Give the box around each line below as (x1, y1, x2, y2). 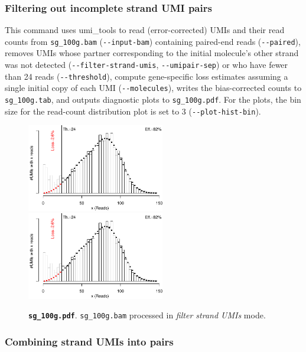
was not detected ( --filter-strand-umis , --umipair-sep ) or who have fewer (5, 58, 288, 71)
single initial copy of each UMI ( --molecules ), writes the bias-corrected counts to (5, 82, 302, 94)
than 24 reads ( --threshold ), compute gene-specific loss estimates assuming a (5, 70, 288, 82)
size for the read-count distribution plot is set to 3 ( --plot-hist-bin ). (5, 105, 261, 117)
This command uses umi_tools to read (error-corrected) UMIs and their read (5, 24, 285, 36)
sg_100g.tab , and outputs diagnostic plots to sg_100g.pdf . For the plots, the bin (5, 93, 301, 106)
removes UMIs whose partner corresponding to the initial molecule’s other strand (5, 47, 299, 59)
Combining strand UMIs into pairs (5, 334, 174, 348)
